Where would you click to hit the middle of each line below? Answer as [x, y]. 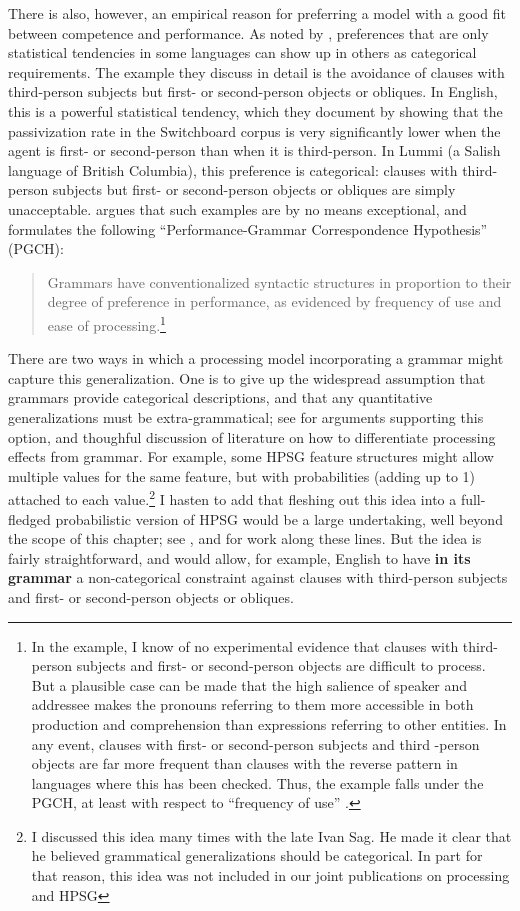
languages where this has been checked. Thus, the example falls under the [257, 782]
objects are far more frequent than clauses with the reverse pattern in [244, 763]
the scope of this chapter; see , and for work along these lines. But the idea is [245, 538]
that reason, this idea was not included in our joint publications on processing [270, 875]
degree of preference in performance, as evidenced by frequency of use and [274, 301]
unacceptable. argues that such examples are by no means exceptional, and [237, 208]
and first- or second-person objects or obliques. [151, 596]
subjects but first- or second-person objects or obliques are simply [254, 189]
